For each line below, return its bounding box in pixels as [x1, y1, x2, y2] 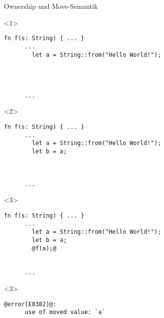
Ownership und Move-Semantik [4, 1, 98, 11]
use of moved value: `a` [24, 309, 105, 316]
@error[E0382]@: [4, 300, 57, 308]
